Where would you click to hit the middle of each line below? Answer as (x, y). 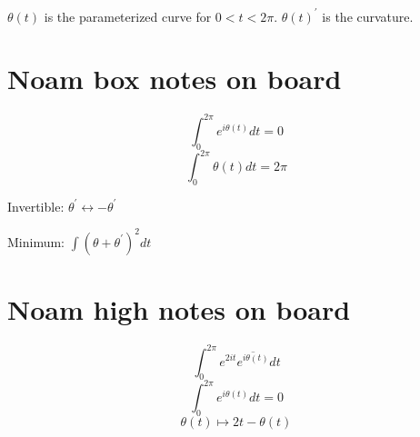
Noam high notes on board (179, 309)
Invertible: (36, 206)
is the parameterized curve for (128, 16)
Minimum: (36, 241)
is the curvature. (368, 16)
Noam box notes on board (175, 79)
